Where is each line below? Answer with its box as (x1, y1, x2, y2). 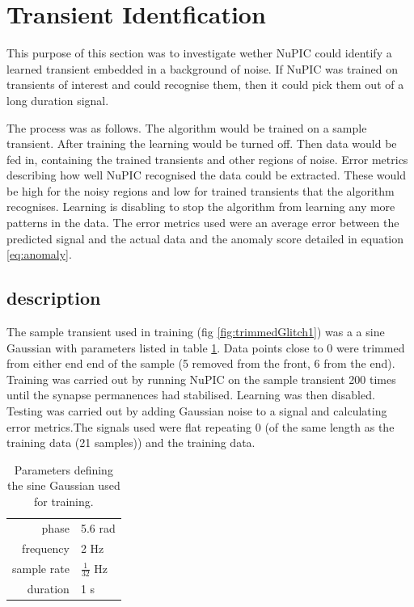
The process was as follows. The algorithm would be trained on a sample (6, 119, 367, 136)
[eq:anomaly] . (6, 246, 72, 263)
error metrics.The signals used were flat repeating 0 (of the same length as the (6, 418, 395, 435)
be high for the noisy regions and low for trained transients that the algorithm (6, 182, 395, 199)
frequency (22, 539, 70, 556)
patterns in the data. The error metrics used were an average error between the (6, 214, 399, 231)
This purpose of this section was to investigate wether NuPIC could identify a (6, 44, 392, 61)
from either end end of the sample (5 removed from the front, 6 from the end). (6, 355, 395, 372)
